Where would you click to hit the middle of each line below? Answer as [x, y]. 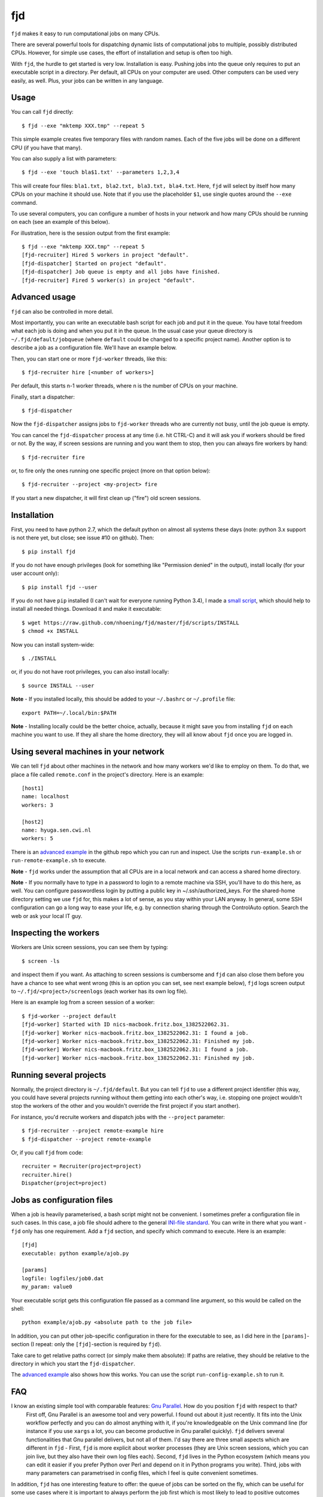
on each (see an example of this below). [60, 222]
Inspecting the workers [55, 933]
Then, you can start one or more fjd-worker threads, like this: [89, 359]
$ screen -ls [41, 961]
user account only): [35, 573]
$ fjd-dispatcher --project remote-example [86, 1139]
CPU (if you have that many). [47, 147]
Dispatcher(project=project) [64, 1183]
